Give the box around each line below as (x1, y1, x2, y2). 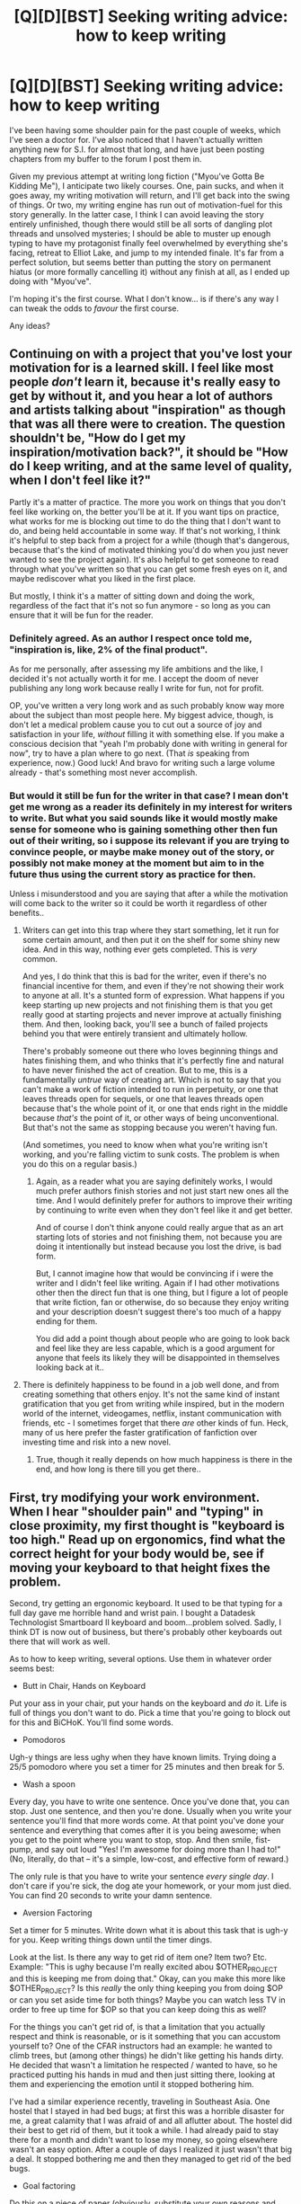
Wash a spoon (22, 1779, 76, 1790)
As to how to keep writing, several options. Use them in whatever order (9, 1654, 272, 1665)
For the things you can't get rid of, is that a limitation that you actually (9, 2021, 266, 2032)
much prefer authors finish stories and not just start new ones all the (35, 1186, 289, 1196)
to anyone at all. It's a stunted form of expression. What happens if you (22, 991, 286, 1001)
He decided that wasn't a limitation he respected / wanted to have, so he (9, 2059, 279, 2070)
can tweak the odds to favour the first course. (9, 303, 180, 314)
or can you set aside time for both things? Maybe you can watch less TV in (9, 1994, 286, 2005)
